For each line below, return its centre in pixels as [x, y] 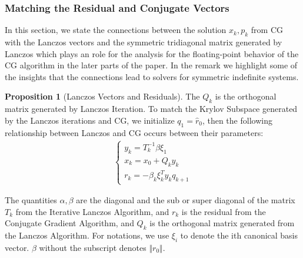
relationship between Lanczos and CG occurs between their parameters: [134, 132]
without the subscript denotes [93, 247]
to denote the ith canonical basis [239, 235]
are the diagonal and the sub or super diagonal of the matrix [186, 200]
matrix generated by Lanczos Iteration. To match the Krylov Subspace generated [151, 109]
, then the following [237, 120]
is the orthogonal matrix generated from [222, 223]
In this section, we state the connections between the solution [116, 30]
